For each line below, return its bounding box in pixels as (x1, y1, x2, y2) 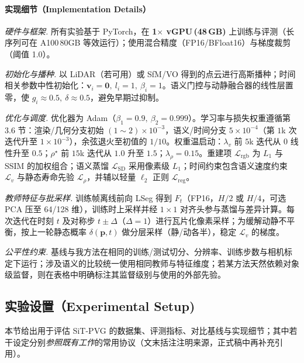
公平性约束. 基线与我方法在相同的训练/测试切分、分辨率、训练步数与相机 (5, 245, 284, 257)
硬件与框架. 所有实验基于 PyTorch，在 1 (5, 25, 157, 37)
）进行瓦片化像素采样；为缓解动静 (147, 214, 279, 226)
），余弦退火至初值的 (69, 135, 147, 147)
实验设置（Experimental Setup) (5, 297, 195, 315)
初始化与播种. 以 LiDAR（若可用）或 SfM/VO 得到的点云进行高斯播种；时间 (5, 67, 296, 79)
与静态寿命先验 (16, 171, 74, 183)
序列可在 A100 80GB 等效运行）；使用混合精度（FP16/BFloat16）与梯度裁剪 (5, 36, 291, 49)
